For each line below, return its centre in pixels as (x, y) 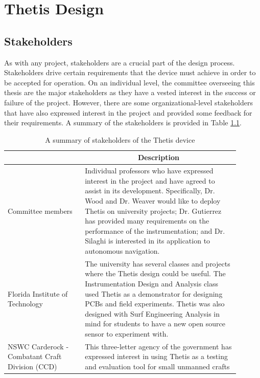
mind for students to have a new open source (155, 324)
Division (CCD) (32, 366)
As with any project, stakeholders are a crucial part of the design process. (120, 62)
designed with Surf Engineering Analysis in (152, 313)
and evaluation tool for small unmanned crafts (157, 366)
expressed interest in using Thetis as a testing (156, 356)
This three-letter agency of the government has (158, 346)
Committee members (40, 210)
